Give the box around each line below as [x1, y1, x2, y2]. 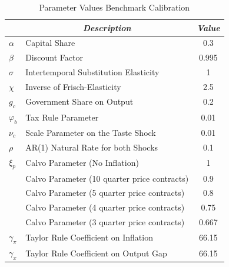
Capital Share [25, 36, 75, 49]
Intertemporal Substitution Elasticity [25, 66, 160, 78]
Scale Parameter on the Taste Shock [25, 126, 156, 138]
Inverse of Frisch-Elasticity [25, 80, 121, 92]
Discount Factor [25, 51, 83, 64]
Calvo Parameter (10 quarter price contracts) [25, 172, 189, 184]
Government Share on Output [25, 95, 134, 108]
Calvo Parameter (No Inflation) [25, 156, 139, 169]
